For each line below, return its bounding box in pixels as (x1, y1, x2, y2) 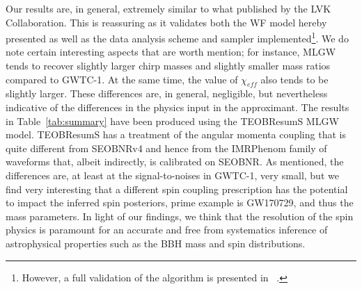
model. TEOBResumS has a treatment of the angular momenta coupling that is (6, 127, 346, 142)
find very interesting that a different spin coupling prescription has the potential (6, 181, 348, 196)
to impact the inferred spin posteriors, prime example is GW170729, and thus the (6, 195, 354, 210)
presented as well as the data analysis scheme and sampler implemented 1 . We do (6, 29, 349, 45)
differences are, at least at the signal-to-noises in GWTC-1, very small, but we (6, 167, 339, 182)
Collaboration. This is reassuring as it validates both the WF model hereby (6, 15, 327, 29)
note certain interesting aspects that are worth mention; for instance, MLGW (6, 44, 336, 59)
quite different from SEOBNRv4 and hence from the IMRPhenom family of (6, 140, 327, 155)
